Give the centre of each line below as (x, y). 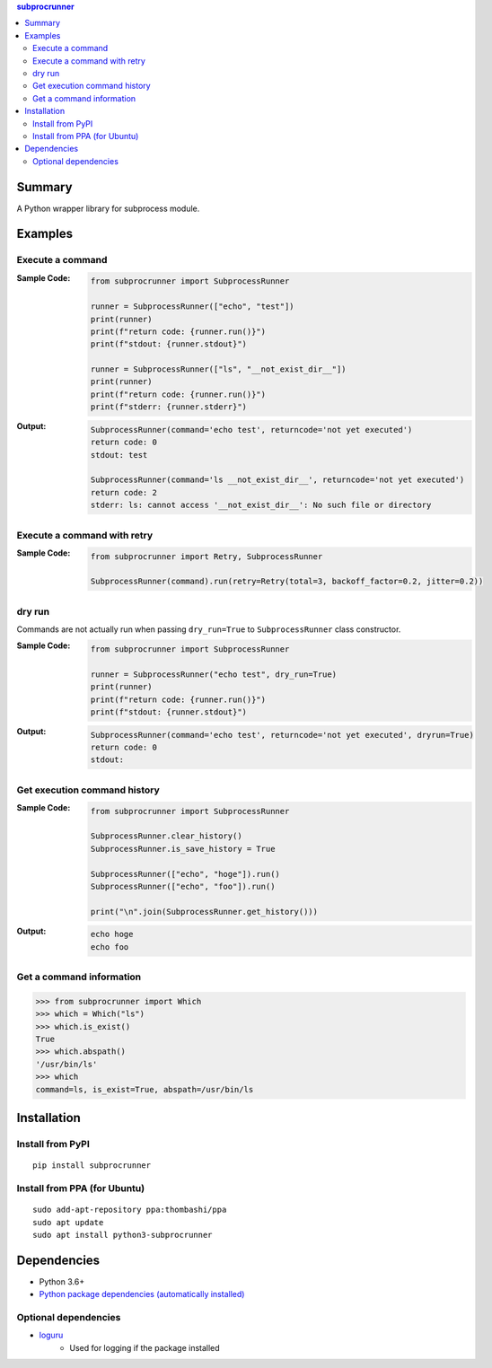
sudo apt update (68, 1222)
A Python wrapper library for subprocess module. (108, 208)
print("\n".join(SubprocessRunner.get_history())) (204, 912)
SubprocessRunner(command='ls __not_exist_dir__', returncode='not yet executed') (277, 480)
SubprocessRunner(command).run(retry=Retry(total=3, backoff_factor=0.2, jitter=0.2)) (287, 582)
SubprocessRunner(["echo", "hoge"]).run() (185, 874)
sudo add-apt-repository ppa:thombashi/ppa (130, 1210)
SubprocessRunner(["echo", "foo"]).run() (183, 886)
